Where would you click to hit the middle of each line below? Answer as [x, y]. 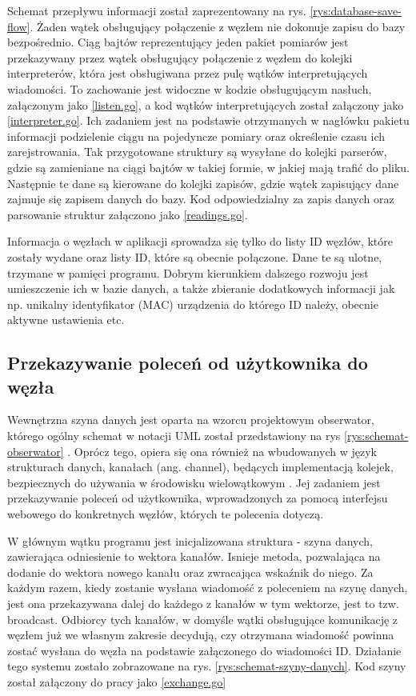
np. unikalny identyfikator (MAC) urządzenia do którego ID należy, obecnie [193, 304]
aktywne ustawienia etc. [66, 320]
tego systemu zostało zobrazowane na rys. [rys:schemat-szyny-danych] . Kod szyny [207, 666]
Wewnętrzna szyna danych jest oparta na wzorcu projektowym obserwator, [191, 420]
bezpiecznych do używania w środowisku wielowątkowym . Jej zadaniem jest [194, 482]
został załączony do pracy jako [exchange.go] [117, 681]
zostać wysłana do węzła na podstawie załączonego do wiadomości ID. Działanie [204, 650]
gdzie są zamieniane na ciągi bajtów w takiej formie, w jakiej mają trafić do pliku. [208, 167]
